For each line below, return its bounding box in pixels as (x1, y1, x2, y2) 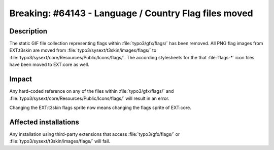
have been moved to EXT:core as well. (9, 61, 90, 68)
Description (9, 27, 48, 35)
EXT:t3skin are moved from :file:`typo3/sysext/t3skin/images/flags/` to (9, 47, 157, 53)
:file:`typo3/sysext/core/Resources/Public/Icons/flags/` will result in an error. (9, 95, 169, 101)
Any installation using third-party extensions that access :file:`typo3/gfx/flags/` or (9, 131, 180, 137)
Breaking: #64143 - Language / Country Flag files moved (9, 8, 253, 19)
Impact (9, 75, 32, 84)
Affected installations (9, 118, 80, 126)
